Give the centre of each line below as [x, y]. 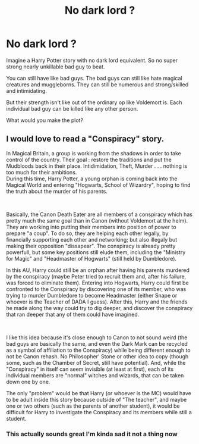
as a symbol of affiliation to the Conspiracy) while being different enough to [99, 350]
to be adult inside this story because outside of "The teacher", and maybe [97, 399]
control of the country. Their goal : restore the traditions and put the [89, 160]
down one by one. [28, 382]
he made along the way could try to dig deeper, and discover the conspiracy [99, 308]
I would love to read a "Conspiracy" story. [85, 139]
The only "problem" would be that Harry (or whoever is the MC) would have [99, 393]
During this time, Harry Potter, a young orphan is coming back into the [92, 179]
